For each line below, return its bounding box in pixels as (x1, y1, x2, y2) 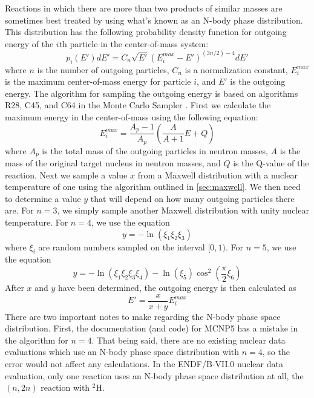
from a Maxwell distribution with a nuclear (137, 168, 298, 181)
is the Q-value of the (233, 157, 309, 169)
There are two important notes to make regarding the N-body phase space (5, 310, 281, 322)
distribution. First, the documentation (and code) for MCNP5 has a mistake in (5, 322, 298, 334)
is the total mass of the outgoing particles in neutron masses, (42, 144, 268, 157)
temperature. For (5, 216, 68, 229)
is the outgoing (230, 75, 286, 88)
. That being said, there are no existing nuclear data (91, 333, 286, 346)
